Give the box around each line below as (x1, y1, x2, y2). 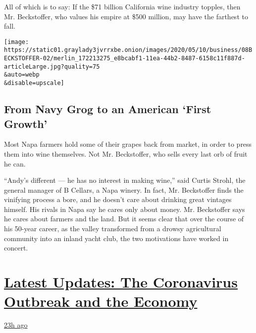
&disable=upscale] (4, 80, 64, 87)
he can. (4, 158, 26, 168)
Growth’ (4, 116, 48, 131)
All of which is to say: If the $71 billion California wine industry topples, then (4, 1, 241, 11)
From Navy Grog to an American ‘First (4, 101, 211, 117)
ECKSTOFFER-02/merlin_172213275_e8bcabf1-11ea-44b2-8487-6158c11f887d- (4, 55, 245, 62)
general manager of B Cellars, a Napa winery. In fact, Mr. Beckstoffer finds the (4, 184, 244, 195)
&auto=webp (4, 71, 40, 79)
